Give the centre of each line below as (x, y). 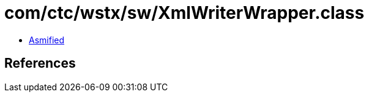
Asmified (47, 40)
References (40, 63)
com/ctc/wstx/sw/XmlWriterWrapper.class (184, 13)
